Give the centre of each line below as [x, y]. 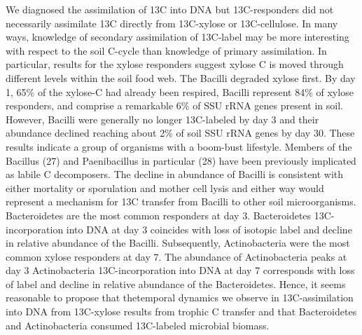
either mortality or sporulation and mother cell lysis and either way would [165, 187]
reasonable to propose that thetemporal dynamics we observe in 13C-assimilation [180, 298]
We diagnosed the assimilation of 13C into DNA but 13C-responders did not [170, 9]
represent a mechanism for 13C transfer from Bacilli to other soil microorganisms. [181, 201]
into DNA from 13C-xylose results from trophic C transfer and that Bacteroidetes [181, 312]
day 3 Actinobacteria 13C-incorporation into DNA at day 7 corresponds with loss [180, 270]
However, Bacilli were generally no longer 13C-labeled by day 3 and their [162, 119]
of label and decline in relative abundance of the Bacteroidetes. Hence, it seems [176, 283]
